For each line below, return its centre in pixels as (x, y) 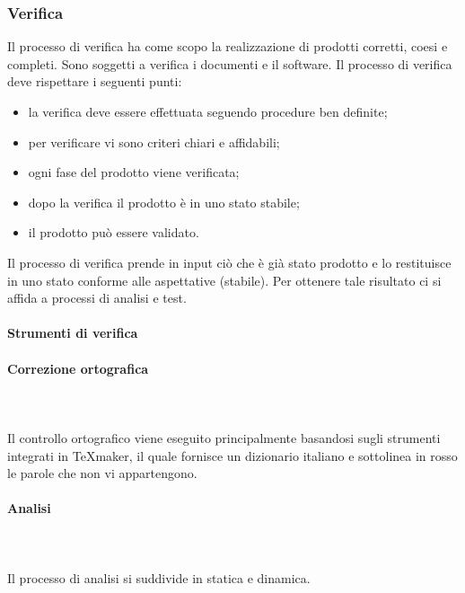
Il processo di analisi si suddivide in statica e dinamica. (159, 577)
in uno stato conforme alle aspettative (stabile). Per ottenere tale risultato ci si (224, 280)
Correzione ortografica (78, 368)
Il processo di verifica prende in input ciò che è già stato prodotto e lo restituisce (229, 262)
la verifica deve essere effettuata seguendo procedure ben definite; (208, 111)
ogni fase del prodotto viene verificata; (134, 172)
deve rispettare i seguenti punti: (95, 81)
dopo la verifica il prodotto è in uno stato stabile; (164, 202)
